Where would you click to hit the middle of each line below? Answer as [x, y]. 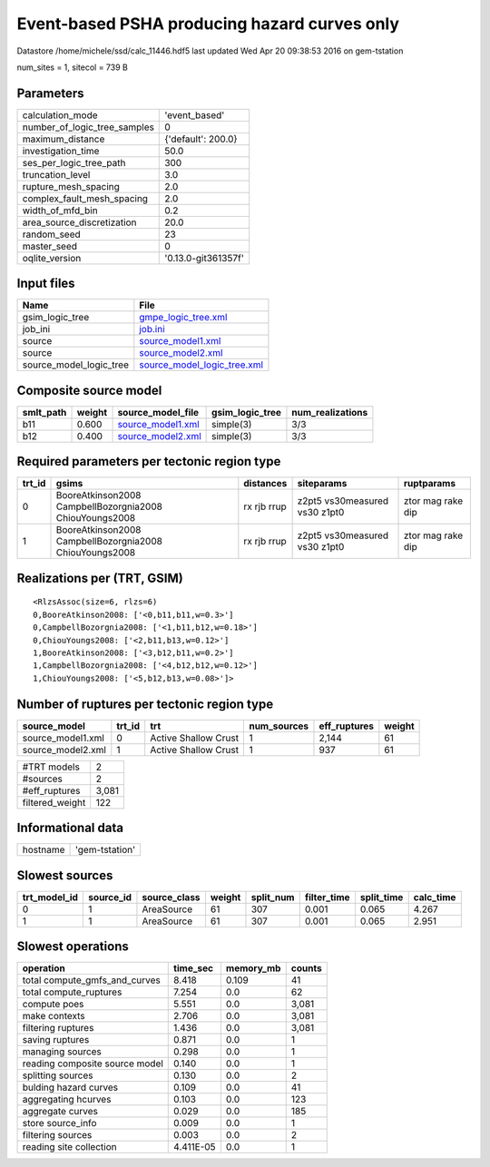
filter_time [327, 897]
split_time [382, 897]
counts [306, 968]
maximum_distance [64, 139]
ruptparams [430, 484]
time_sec [193, 968]
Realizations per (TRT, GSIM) [100, 578]
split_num [273, 897]
